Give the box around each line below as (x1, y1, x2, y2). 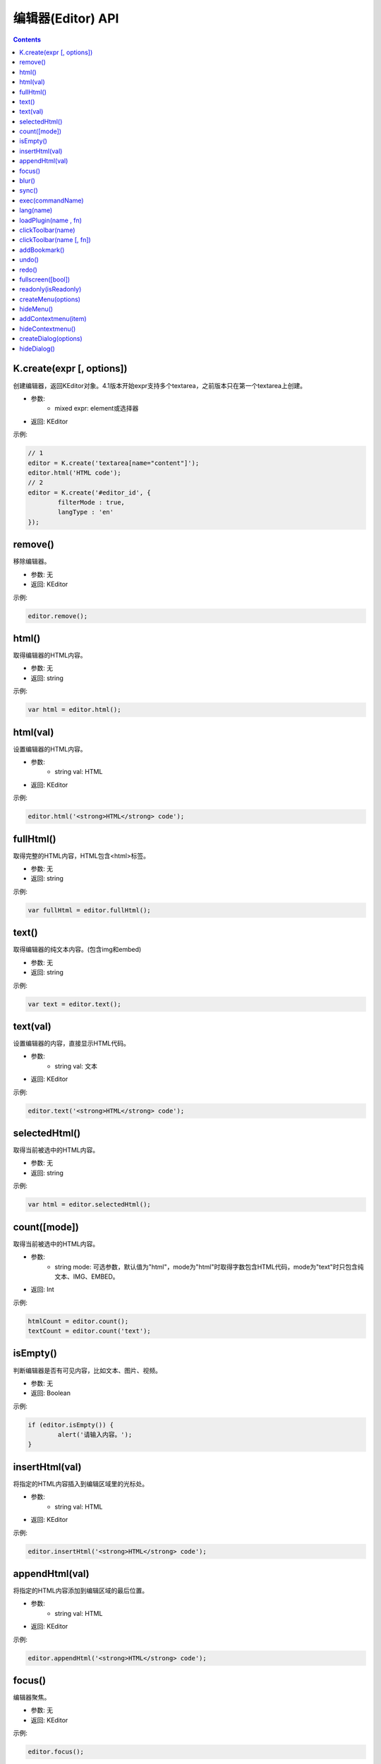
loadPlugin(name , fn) (19, 216, 83, 224)
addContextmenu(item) (19, 315, 87, 323)
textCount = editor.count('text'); (28, 1327, 151, 1335)
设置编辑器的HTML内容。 (13, 744, 87, 753)
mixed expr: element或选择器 (54, 404, 139, 413)
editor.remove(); (28, 612, 88, 620)
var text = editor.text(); (28, 1000, 121, 1008)
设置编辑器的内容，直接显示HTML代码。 (13, 1039, 131, 1048)
